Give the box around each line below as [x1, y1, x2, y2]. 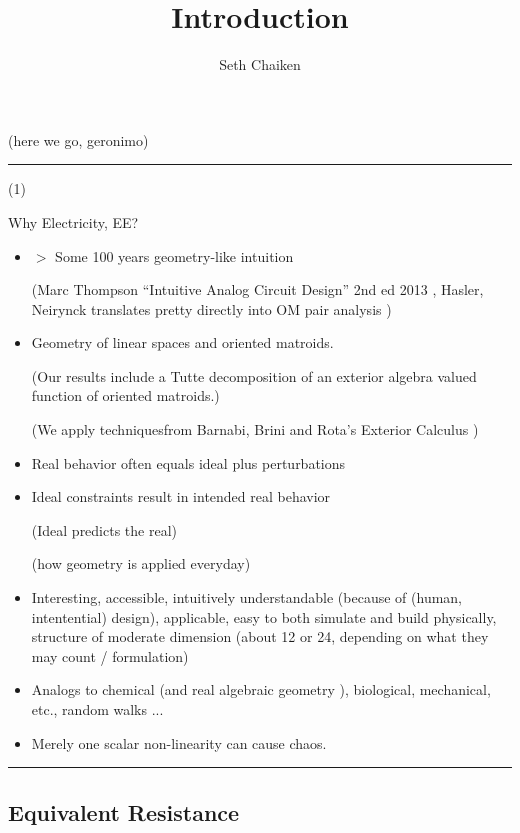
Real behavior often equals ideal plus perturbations [31, 452, 346, 473]
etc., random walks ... [31, 699, 164, 719]
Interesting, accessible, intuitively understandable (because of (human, [31, 587, 463, 608]
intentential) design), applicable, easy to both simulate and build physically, [31, 606, 497, 627]
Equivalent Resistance [8, 796, 240, 827]
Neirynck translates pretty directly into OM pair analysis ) [31, 298, 392, 319]
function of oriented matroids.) [31, 385, 220, 406]
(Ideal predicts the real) [31, 519, 178, 540]
